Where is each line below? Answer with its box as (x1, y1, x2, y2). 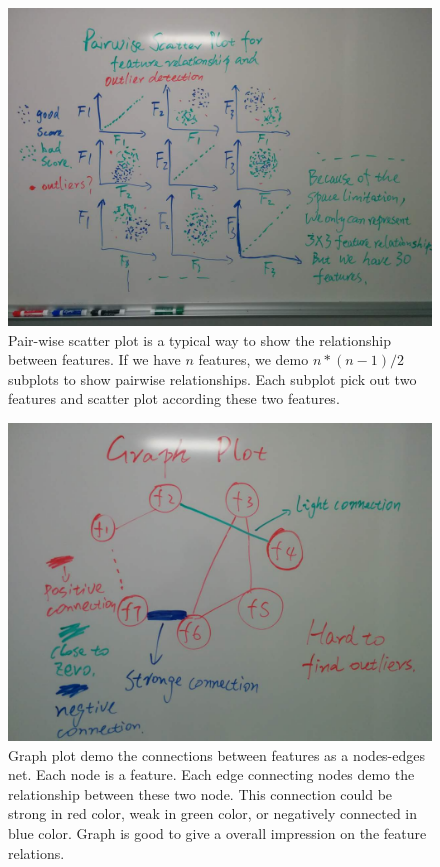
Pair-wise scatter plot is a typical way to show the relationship (8, 329, 391, 350)
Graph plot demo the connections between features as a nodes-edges (8, 744, 426, 765)
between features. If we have (8, 349, 181, 370)
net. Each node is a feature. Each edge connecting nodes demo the (8, 764, 415, 785)
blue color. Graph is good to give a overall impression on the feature (8, 822, 427, 843)
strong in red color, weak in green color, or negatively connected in (8, 803, 418, 824)
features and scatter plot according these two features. (8, 388, 340, 409)
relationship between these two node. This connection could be (8, 783, 393, 804)
